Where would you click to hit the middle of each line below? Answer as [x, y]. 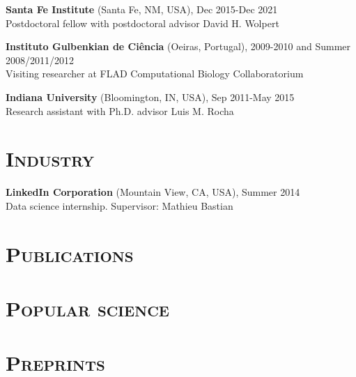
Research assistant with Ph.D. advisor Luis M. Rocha [120, 110]
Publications [70, 253]
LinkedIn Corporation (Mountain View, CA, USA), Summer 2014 [153, 192]
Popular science [87, 308]
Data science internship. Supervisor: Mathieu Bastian [119, 205]
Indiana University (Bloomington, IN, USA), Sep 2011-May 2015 [150, 97]
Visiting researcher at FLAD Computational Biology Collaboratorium [155, 74]
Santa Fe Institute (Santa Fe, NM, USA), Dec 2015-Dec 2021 [142, 9]
